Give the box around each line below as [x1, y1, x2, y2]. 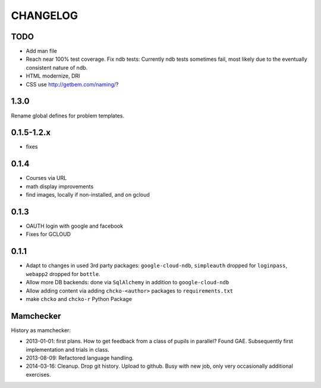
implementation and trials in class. [26, 346, 109, 353]
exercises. [26, 371, 51, 378]
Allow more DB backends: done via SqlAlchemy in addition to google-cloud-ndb [26, 279, 229, 286]
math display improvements [26, 182, 94, 190]
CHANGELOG [11, 9, 78, 22]
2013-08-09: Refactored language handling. [26, 354, 134, 361]
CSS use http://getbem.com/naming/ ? [26, 80, 119, 88]
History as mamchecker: [11, 327, 71, 334]
